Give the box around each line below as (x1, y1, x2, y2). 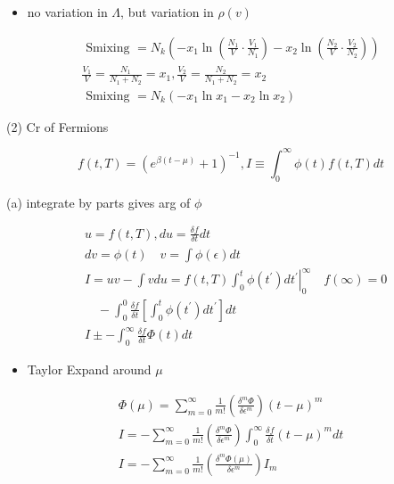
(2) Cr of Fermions (6, 117, 109, 135)
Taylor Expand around (27, 360, 152, 379)
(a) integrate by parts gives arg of (6, 193, 191, 211)
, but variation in (120, 3, 214, 21)
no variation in (27, 3, 108, 21)
